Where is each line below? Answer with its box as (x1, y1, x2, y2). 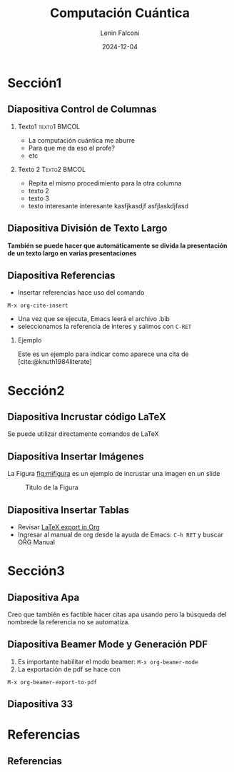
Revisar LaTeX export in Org (17, 523, 100, 531)
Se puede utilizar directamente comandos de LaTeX (7, 430, 159, 438)
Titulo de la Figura (25, 483, 78, 492)
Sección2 (7, 382, 65, 399)
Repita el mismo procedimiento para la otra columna (28, 178, 182, 187)
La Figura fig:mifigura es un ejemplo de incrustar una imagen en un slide (7, 469, 220, 478)
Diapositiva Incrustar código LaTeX (7, 410, 166, 422)
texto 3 (28, 194, 50, 203)
